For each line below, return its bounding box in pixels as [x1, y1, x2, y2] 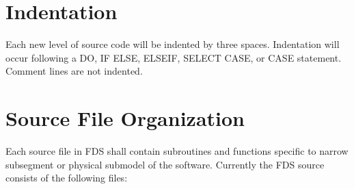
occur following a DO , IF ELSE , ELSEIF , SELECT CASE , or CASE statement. [5, 50, 342, 64]
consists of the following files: [5, 171, 128, 185]
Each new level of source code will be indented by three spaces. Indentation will [5, 37, 340, 51]
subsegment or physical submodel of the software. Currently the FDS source [5, 157, 325, 171]
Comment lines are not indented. [5, 64, 143, 78]
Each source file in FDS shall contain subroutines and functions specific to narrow [5, 144, 349, 158]
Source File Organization [5, 104, 245, 132]
